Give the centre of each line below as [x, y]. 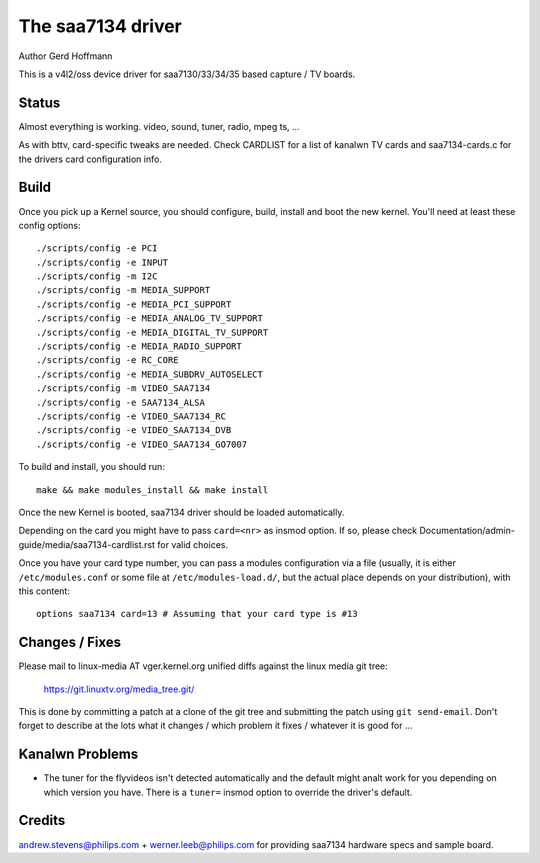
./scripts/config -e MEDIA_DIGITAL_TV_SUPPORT [152, 332]
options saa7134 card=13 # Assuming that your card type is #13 [197, 614]
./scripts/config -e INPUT [102, 262]
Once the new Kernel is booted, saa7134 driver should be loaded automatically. [181, 512]
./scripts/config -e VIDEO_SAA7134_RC [131, 416]
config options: [49, 225]
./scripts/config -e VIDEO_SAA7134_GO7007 [142, 444]
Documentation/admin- [467, 531]
